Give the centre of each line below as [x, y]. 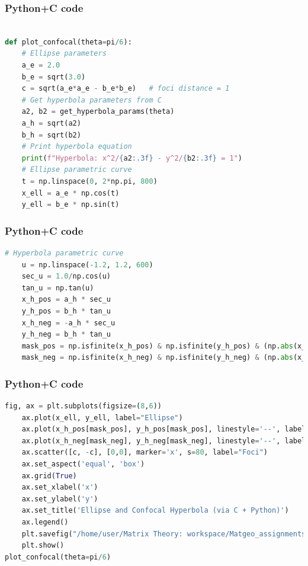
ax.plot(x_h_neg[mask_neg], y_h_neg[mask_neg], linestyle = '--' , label [164, 441]
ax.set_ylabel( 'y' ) [60, 499]
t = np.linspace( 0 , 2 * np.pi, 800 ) [89, 181]
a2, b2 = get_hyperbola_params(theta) [98, 112]
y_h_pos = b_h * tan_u [66, 311]
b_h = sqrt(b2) [51, 135]
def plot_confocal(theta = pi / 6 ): [68, 42]
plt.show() [43, 546]
